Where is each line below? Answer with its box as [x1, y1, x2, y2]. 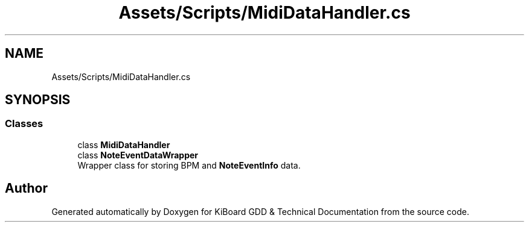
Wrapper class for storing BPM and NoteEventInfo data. [77, 160, 301, 170]
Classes [5, 117, 43, 130]
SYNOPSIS [5, 92, 71, 108]
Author [5, 181, 48, 196]
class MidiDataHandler [77, 139, 170, 150]
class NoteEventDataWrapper [77, 149, 199, 160]
